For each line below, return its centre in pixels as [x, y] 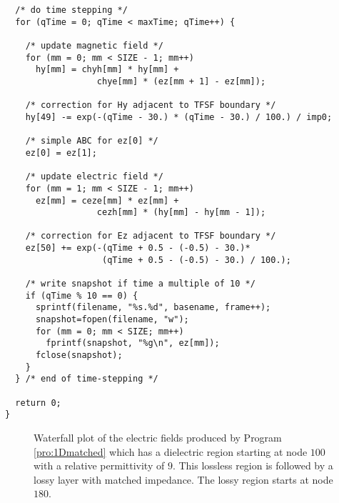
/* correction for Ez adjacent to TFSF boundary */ [151, 236]
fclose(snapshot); [79, 355]
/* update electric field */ [94, 177]
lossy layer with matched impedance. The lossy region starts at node [183, 479]
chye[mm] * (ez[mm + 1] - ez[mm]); [181, 81]
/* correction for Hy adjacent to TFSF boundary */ [151, 105]
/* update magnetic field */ [94, 45]
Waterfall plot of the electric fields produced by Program [158, 437]
